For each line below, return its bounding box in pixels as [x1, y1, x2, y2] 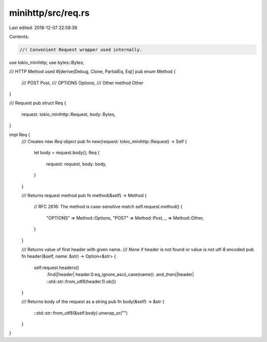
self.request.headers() [34, 265, 79, 270]
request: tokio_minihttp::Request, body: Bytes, [21, 111, 116, 117]
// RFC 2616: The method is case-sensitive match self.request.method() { [34, 204, 183, 210]
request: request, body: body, [46, 161, 107, 167]
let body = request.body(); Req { [34, 150, 100, 155]
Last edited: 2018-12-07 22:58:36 [9, 25, 78, 31]
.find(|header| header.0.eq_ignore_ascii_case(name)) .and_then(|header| [46, 271, 194, 277]
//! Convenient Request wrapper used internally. [19, 47, 142, 52]
